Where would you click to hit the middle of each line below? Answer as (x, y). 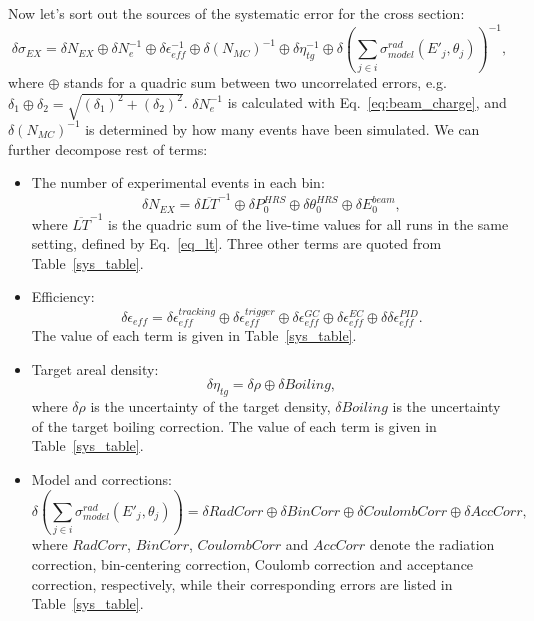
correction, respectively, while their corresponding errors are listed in (242, 583)
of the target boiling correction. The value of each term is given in (234, 425)
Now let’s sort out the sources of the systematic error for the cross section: (236, 13)
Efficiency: (63, 296)
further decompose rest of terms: (108, 148)
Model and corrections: (101, 479)
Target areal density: (95, 368)
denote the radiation (432, 544)
